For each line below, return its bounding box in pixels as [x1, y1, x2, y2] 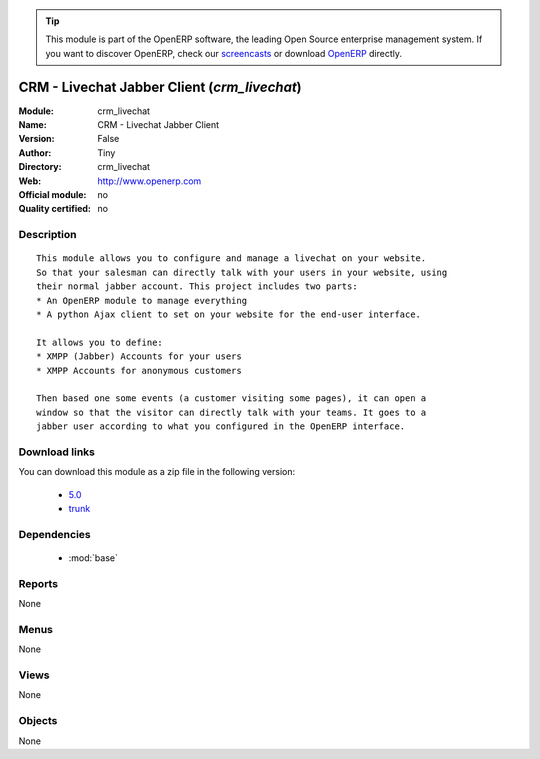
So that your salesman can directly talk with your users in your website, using [36, 266, 448, 278]
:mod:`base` [68, 551, 119, 564]
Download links [18, 445, 95, 459]
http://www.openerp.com [97, 175, 202, 187]
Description [18, 228, 77, 242]
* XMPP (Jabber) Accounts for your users [36, 351, 242, 362]
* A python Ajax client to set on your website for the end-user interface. [36, 308, 422, 320]
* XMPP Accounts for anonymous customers [36, 365, 242, 376]
